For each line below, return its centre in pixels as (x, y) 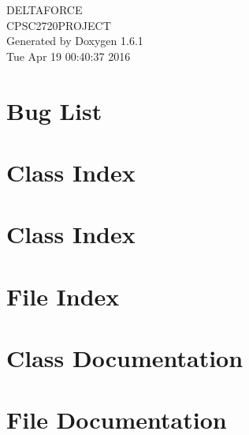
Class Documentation (125, 358)
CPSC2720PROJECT (59, 25)
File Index (63, 296)
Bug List (54, 110)
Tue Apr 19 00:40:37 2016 (69, 56)
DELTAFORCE (45, 9)
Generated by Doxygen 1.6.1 (75, 41)
